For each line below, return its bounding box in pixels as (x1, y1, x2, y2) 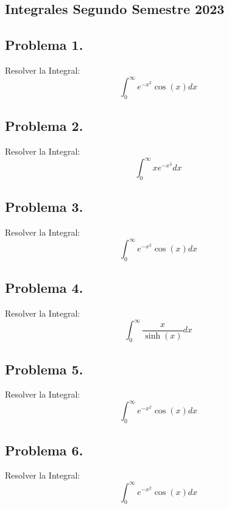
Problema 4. (5, 278, 83, 297)
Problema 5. (5, 359, 83, 378)
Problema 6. (5, 440, 83, 459)
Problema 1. (5, 35, 83, 54)
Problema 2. (5, 116, 83, 135)
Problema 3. (5, 197, 83, 216)
